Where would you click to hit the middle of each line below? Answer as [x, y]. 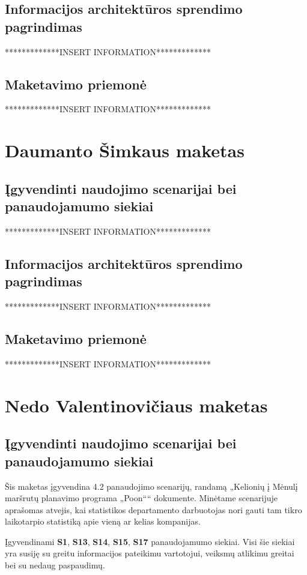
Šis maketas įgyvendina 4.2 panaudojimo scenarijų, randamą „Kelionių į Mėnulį [151, 486]
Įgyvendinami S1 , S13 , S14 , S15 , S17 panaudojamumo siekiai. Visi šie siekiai [150, 541]
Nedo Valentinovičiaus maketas [136, 405]
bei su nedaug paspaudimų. [55, 565]
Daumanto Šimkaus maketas [125, 150]
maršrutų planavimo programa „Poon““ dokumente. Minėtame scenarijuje [141, 498]
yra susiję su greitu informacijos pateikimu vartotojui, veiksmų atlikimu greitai [150, 553]
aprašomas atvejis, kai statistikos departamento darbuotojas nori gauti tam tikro [153, 509]
